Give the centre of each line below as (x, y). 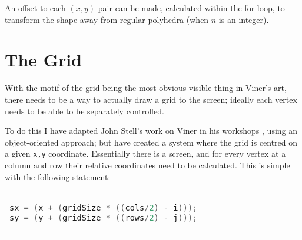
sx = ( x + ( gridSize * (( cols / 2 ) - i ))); (104, 208)
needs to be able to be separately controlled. (84, 111)
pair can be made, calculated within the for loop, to (191, 8)
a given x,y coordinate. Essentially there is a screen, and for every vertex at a (145, 153)
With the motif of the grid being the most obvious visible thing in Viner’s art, (146, 88)
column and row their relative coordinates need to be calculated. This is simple (147, 165)
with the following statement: (58, 176)
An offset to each (35, 8)
